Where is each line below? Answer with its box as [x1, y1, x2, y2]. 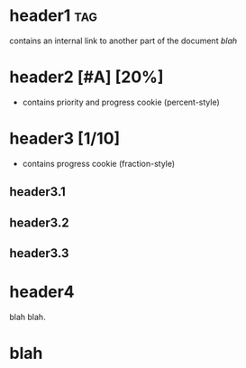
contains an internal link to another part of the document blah [9, 35, 238, 46]
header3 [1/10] [9, 128, 121, 149]
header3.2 [9, 215, 69, 230]
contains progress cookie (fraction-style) [22, 158, 176, 169]
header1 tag [9, 5, 97, 26]
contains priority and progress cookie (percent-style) [22, 97, 221, 107]
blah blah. [9, 311, 47, 322]
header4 [9, 281, 75, 302]
